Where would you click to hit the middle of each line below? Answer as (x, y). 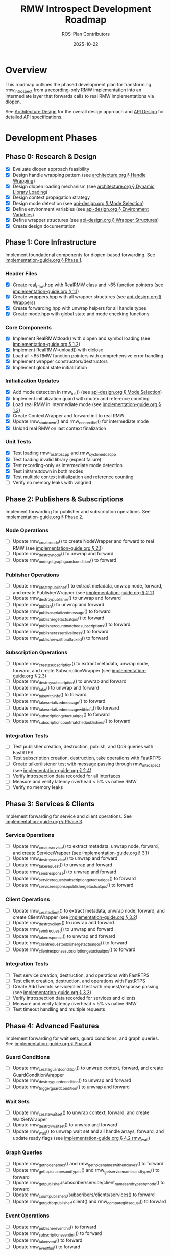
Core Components (29, 327)
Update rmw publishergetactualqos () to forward (58, 619)
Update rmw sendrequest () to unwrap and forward (63, 930)
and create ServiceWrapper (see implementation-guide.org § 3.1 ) (81, 853)
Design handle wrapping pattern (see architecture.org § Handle (79, 175)
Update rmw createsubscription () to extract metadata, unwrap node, (81, 664)
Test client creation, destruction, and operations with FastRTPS (79, 981)
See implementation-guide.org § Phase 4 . (49, 1043)
